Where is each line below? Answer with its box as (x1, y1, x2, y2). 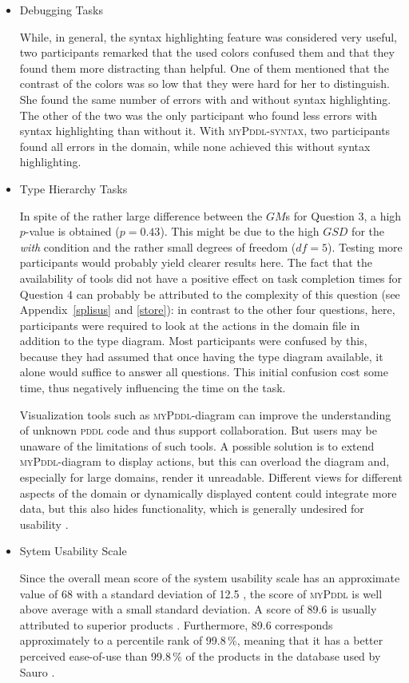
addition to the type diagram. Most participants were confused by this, (19, 332, 367, 349)
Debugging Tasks (19, 2, 103, 18)
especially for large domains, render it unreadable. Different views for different (19, 469, 403, 486)
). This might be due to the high (160, 223, 320, 240)
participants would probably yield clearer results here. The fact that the (19, 254, 372, 271)
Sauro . (19, 663, 55, 680)
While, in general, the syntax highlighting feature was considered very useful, (19, 28, 398, 45)
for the (351, 223, 384, 240)
